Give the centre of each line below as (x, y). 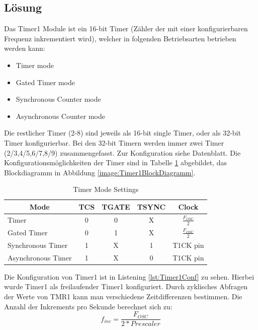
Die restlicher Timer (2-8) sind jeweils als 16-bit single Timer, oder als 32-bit (122, 133)
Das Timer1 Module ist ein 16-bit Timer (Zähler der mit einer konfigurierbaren (126, 28)
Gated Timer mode (45, 82)
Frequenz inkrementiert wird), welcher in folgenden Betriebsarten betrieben (120, 38)
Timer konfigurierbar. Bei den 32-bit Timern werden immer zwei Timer (114, 142)
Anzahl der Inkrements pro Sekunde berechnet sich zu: (88, 306)
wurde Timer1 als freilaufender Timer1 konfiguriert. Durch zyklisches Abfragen (126, 286)
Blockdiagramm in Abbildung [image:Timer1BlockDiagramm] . (100, 172)
